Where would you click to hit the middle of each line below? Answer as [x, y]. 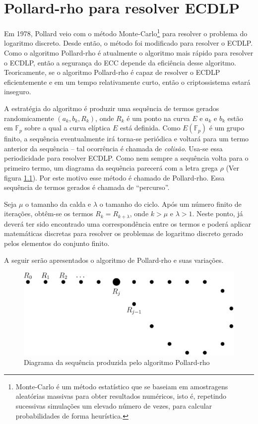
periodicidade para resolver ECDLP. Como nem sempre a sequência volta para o [126, 158]
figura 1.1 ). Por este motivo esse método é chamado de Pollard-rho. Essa [114, 177]
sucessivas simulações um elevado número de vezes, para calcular [114, 406]
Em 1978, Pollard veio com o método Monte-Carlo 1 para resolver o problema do [126, 32]
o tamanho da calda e [58, 204]
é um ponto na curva [158, 118]
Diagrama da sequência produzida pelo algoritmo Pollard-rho [117, 362]
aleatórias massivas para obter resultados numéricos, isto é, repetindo [121, 396]
